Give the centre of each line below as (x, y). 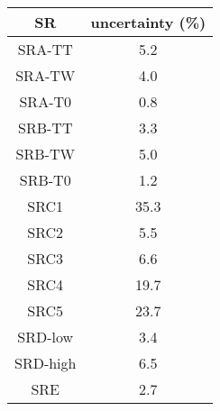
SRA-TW (46, 75)
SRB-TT (46, 128)
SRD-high (46, 363)
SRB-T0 (45, 180)
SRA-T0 (46, 101)
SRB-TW (45, 154)
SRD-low (46, 337)
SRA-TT (45, 49)
